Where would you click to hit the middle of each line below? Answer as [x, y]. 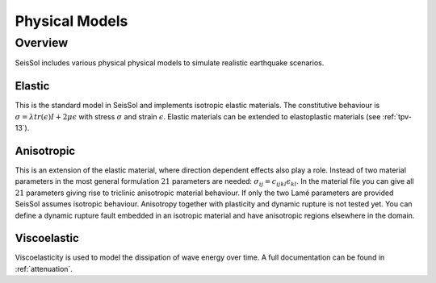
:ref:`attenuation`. [44, 268]
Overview [42, 43]
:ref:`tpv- [397, 116]
